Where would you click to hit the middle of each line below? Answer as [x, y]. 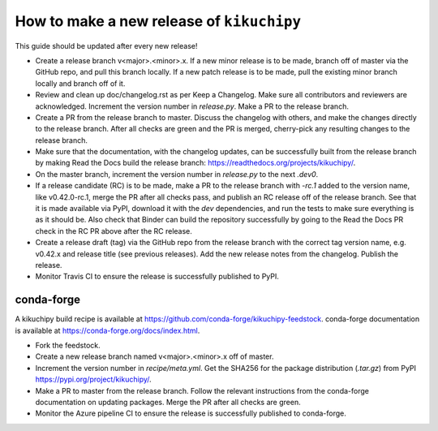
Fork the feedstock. [68, 346]
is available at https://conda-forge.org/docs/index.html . [107, 330]
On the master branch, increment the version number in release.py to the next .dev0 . [177, 174]
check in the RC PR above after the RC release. [114, 231]
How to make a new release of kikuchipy [158, 21]
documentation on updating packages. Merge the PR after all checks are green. [168, 402]
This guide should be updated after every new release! [106, 45]
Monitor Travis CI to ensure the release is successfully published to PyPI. [157, 277]
